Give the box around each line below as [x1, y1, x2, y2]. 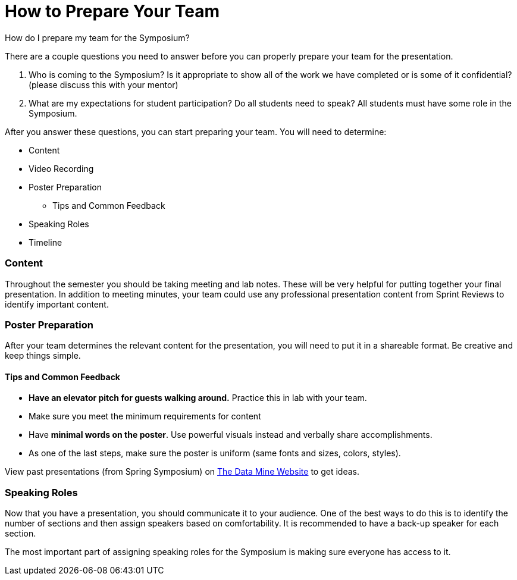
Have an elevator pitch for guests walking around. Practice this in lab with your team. [29, 393, 367, 403]
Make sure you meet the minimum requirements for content [29, 411, 261, 422]
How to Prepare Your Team [5, 1, 220, 21]
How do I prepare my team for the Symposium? [5, 32, 190, 43]
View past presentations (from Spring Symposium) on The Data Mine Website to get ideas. [5, 466, 360, 477]
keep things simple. [5, 350, 81, 361]
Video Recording [29, 163, 94, 174]
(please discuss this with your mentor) [29, 79, 178, 90]
